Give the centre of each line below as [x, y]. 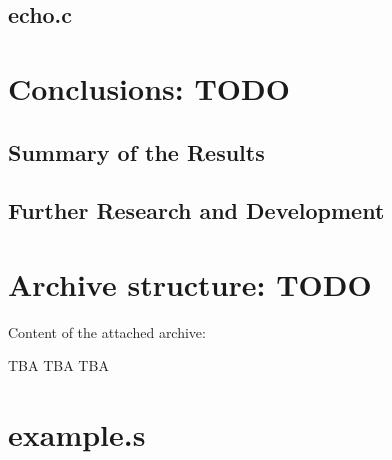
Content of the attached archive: [107, 331]
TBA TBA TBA [58, 365]
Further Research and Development [196, 210]
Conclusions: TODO [149, 87]
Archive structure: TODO [190, 283]
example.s [77, 434]
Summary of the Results [136, 151]
